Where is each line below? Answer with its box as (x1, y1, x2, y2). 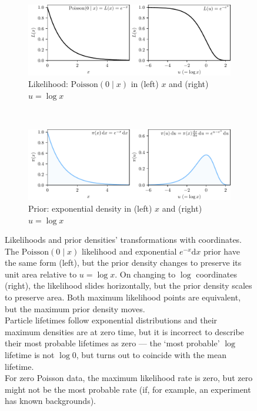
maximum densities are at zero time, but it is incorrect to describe (5, 325, 244, 338)
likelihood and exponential (81, 245, 177, 257)
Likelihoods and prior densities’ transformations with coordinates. (5, 233, 242, 246)
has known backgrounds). (5, 395, 96, 407)
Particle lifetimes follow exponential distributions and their (5, 314, 218, 326)
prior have (203, 245, 240, 257)
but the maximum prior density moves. (5, 302, 145, 315)
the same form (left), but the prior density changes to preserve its (5, 256, 242, 269)
